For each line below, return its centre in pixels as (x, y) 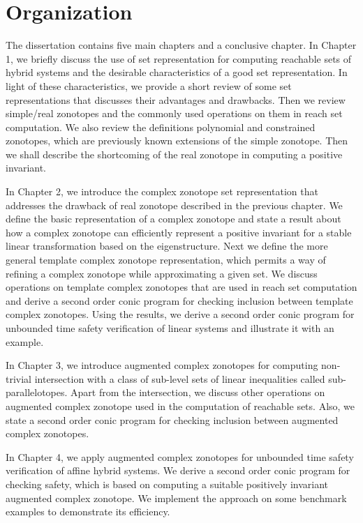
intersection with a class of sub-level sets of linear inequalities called (180, 378)
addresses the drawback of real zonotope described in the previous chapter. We (174, 205)
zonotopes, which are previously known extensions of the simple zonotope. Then (177, 141)
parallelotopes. (37, 392)
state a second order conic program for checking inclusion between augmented (172, 419)
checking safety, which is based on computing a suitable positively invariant (167, 484)
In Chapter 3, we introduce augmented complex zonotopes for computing (162, 365)
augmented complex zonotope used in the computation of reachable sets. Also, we (180, 405)
